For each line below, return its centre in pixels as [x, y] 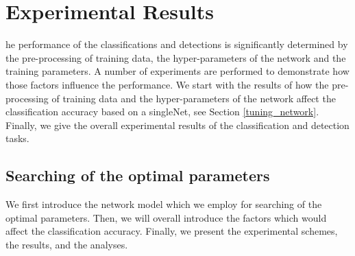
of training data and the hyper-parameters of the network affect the [194, 98]
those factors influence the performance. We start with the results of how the [167, 84]
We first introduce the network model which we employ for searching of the [164, 204]
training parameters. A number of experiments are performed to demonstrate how [177, 71]
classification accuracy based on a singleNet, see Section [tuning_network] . [162, 112]
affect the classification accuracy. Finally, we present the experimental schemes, [172, 231]
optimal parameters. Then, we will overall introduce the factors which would [166, 217]
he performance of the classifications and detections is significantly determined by [177, 44]
